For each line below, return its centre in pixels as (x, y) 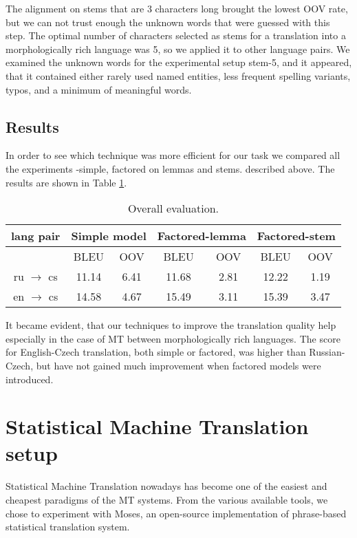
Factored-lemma (202, 236)
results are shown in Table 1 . (66, 182)
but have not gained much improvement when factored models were (178, 365)
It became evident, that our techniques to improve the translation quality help (171, 325)
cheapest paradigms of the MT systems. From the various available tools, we (167, 500)
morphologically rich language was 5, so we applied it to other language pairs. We (178, 49)
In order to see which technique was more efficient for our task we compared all (173, 155)
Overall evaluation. (173, 208)
